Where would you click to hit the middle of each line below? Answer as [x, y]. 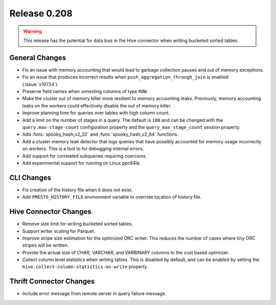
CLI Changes [30, 177]
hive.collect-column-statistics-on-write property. [85, 267]
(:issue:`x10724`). [40, 84]
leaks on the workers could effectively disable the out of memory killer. [97, 105]
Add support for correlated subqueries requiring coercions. [85, 156]
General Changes [38, 58]
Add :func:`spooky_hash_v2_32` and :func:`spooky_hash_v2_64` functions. [100, 134]
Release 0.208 [41, 13]
